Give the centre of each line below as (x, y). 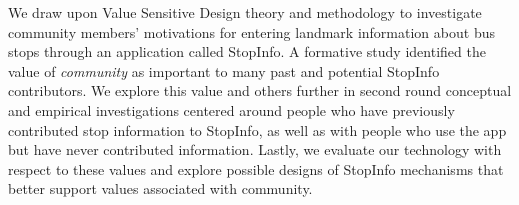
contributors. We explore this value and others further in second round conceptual (260, 90)
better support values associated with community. (160, 188)
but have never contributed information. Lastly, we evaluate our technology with (255, 149)
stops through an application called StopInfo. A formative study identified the (247, 51)
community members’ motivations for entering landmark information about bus (251, 31)
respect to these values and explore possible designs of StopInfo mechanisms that (256, 168)
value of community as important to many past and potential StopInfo (224, 70)
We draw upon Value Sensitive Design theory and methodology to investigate (245, 12)
